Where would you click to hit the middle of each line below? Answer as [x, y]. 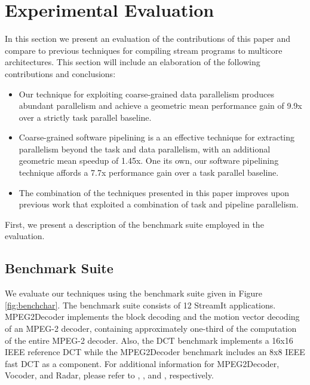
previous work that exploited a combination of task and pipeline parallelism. [159, 204]
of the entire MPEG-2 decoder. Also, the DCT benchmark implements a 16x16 [149, 340]
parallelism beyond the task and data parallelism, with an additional [145, 149]
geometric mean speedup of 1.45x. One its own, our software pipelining [149, 161]
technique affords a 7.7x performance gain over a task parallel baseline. [149, 172]
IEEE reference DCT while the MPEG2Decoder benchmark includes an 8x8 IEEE [155, 352]
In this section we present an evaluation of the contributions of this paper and [148, 39]
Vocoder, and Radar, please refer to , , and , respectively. [109, 375]
